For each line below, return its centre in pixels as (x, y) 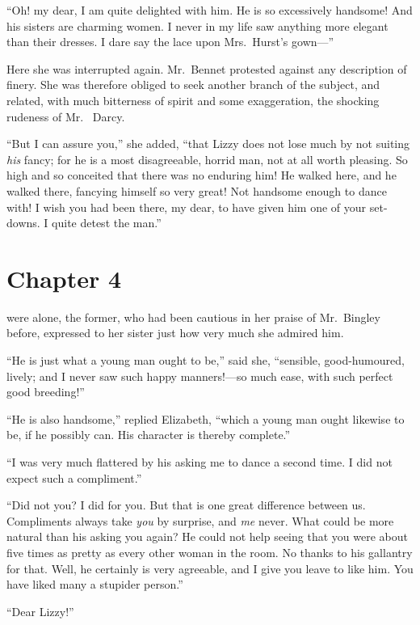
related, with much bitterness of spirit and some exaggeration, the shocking (193, 100)
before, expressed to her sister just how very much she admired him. (175, 333)
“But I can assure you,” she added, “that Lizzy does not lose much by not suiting (208, 144)
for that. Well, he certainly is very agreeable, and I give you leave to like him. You (210, 568)
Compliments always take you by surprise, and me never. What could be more (200, 520)
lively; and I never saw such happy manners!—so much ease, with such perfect (200, 376)
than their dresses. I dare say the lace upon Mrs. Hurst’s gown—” (170, 42)
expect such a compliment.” (74, 477)
